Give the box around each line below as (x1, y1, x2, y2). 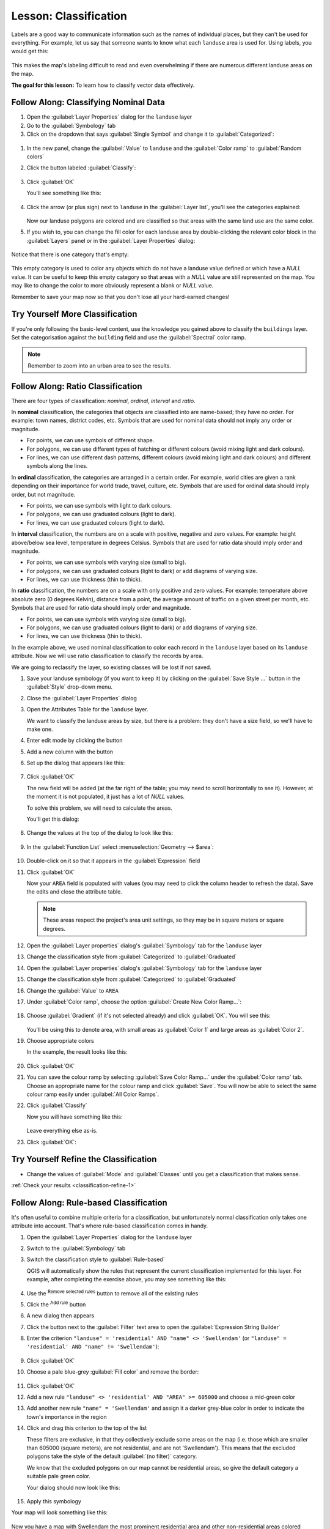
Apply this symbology (26, 1497, 82, 1505)
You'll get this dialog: (26, 815, 79, 823)
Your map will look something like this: (11, 1509, 108, 1516)
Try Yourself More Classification (11, 309, 137, 319)
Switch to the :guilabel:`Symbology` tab (26, 1245, 126, 1252)
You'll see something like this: (26, 190, 101, 197)
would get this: (11, 48, 49, 55)
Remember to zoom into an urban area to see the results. (28, 361, 171, 369)
